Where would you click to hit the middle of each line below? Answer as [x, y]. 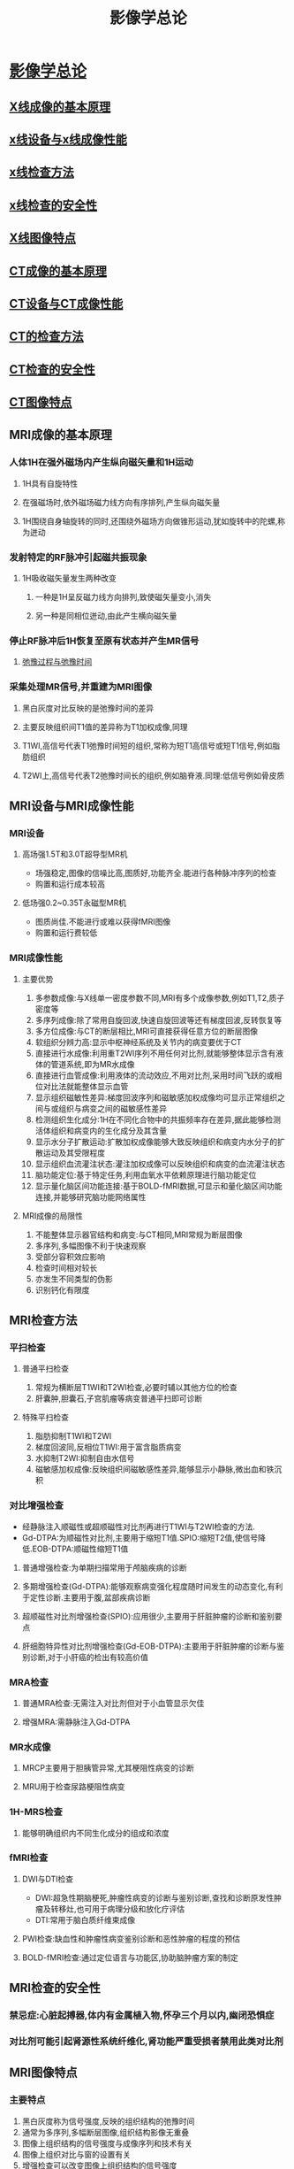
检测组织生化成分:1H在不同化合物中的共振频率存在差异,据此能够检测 [158, 1119]
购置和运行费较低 [66, 933]
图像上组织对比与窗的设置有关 [76, 2154]
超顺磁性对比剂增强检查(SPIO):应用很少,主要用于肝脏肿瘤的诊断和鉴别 [148, 1616]
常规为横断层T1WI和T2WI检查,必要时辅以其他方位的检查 [136, 1388]
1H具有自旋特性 [49, 483]
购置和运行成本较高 [70, 884]
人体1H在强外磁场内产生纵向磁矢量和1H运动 [102, 463]
